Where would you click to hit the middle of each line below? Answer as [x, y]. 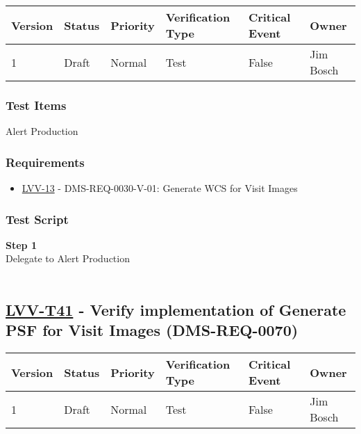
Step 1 [21, 244]
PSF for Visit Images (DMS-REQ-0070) [152, 330]
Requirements [45, 162]
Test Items [36, 105]
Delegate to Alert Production [68, 258]
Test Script [37, 219]
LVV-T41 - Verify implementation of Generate [176, 310]
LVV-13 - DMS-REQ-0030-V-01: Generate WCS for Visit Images [160, 188]
